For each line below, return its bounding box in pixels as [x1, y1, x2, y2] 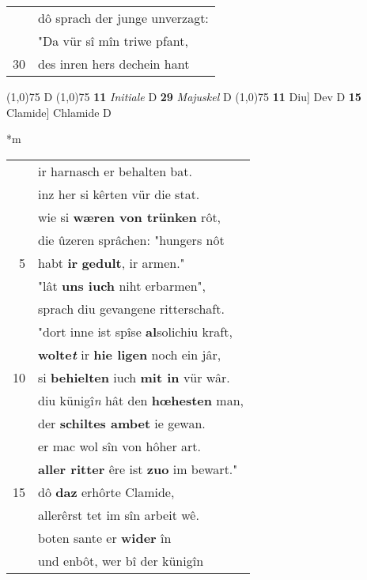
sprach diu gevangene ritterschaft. [38, 299, 225, 318]
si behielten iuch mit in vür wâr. [38, 367, 230, 386]
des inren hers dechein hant [38, 55, 190, 73]
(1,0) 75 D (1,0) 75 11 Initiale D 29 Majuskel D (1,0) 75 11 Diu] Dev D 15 [6, 89, 361, 104]
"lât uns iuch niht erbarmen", [38, 276, 206, 295]
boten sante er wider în [38, 528, 172, 547]
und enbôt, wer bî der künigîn [38, 551, 204, 570]
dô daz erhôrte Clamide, [38, 482, 175, 501]
